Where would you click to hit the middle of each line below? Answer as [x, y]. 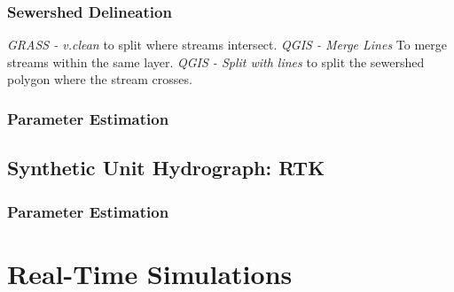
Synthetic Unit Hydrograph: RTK [166, 168]
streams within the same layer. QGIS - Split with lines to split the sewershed [216, 61]
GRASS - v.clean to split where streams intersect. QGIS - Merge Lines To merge [227, 45]
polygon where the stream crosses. [100, 79]
